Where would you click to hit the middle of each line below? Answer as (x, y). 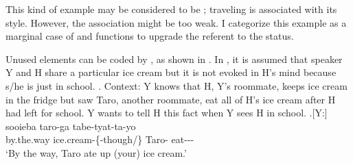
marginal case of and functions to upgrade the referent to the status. (150, 36)
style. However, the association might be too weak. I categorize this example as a (176, 22)
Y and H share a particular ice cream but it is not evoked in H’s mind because (171, 72)
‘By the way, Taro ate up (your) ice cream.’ (96, 152)
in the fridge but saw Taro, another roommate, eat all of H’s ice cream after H (171, 99)
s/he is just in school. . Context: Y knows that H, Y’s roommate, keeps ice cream (176, 85)
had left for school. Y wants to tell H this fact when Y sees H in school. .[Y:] (167, 113)
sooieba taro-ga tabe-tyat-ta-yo (71, 126)
